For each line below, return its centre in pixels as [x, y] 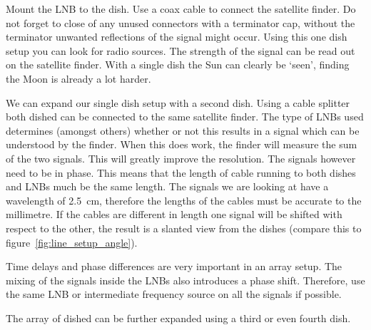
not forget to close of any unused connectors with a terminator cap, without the [181, 22]
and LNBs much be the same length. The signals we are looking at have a [167, 186]
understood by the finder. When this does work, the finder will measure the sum [182, 144]
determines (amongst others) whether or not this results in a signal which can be [183, 130]
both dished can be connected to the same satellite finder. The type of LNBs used [185, 117]
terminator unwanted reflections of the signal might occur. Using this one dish [177, 37]
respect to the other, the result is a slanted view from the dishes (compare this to [184, 228]
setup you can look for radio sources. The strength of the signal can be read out [181, 50]
